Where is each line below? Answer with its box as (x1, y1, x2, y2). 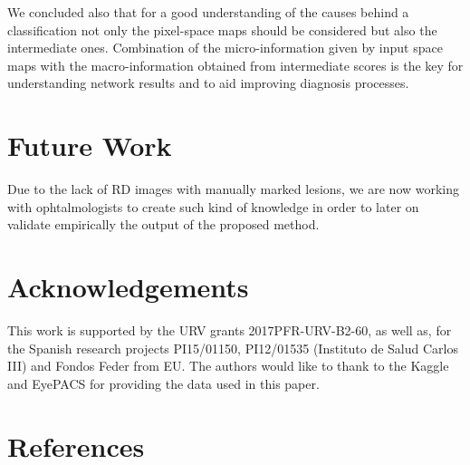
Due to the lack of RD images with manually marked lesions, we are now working (7, 179, 460, 199)
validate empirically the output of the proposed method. (7, 215, 320, 234)
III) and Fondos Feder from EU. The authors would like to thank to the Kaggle (7, 356, 449, 375)
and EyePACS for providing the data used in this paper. (7, 373, 320, 392)
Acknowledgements (7, 268, 249, 305)
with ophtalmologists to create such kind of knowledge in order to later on (7, 197, 419, 216)
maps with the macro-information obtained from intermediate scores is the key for (7, 55, 464, 74)
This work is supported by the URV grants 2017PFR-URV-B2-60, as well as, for (7, 321, 452, 339)
